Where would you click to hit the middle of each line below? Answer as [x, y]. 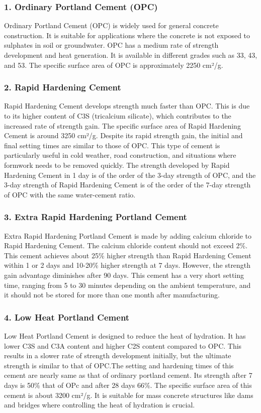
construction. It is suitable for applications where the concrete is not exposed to [127, 35]
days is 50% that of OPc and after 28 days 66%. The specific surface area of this [128, 385]
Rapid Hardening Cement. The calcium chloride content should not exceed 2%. [126, 245]
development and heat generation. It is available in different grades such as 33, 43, [131, 55]
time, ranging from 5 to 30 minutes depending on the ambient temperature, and [127, 285]
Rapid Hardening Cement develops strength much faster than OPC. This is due [127, 106]
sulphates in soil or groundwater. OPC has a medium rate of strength [111, 45]
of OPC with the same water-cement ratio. [70, 194]
